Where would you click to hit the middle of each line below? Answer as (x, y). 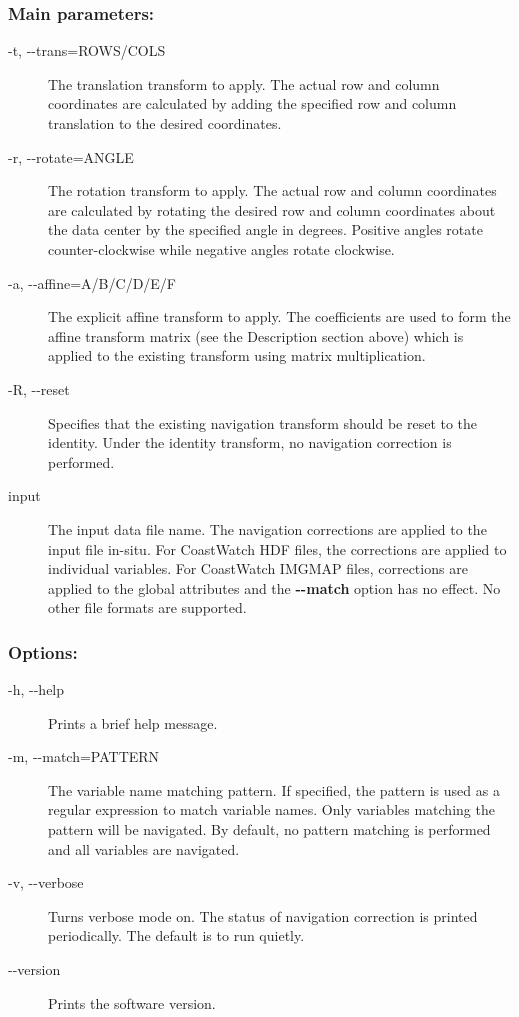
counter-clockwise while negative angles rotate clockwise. (221, 248)
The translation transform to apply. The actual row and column (244, 83)
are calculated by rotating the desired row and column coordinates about (272, 209)
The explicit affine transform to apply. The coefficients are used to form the (279, 316)
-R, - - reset (39, 388)
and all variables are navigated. (144, 848)
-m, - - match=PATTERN (84, 756)
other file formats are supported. (147, 607)
